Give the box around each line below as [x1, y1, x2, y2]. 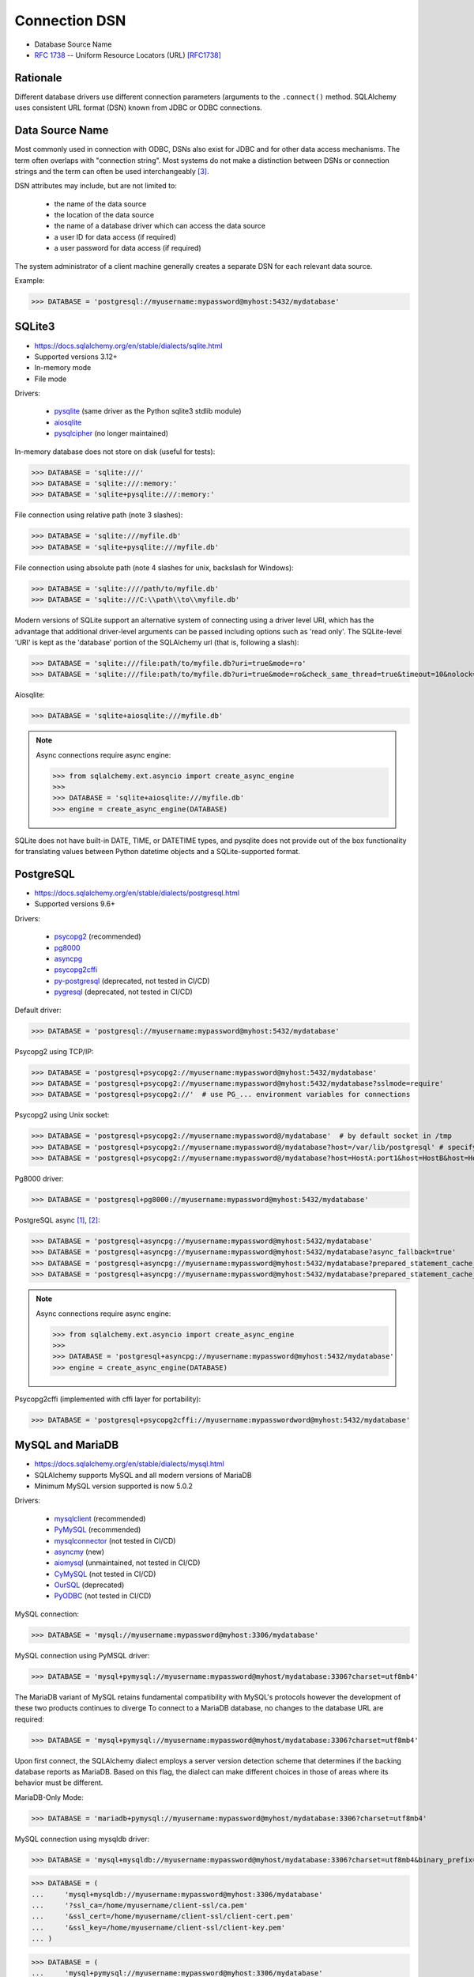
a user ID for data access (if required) [54, 232, 177, 241]
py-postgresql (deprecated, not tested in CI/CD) [54, 976, 210, 985]
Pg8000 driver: [14, 1174, 64, 1184]
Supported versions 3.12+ [34, 352, 118, 361]
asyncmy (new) [54, 1547, 105, 1556]
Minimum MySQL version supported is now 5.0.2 [34, 1481, 193, 1491]
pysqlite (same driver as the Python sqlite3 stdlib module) [54, 406, 242, 416]
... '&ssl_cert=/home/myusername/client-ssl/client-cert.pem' [31, 1912, 294, 1921]
